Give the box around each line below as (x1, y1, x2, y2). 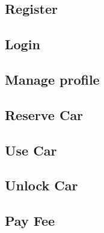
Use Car (5, 141, 57, 159)
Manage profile (5, 70, 100, 88)
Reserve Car (5, 105, 84, 124)
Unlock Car (5, 176, 78, 195)
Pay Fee (5, 211, 55, 230)
